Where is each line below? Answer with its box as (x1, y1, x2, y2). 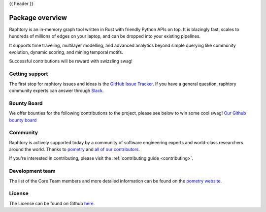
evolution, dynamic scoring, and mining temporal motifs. (9, 49, 123, 55)
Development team (9, 168, 56, 175)
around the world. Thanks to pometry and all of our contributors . (9, 147, 140, 152)
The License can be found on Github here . (9, 200, 95, 206)
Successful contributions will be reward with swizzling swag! (9, 58, 133, 64)
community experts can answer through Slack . (9, 88, 104, 93)
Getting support (9, 70, 48, 77)
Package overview (9, 13, 67, 22)
